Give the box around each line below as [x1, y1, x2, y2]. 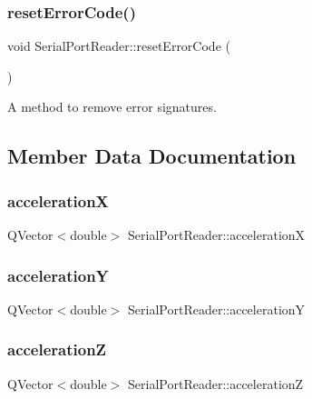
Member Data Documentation [7, 142, 297, 170]
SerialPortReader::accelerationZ [128, 374, 304, 393]
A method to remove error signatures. [7, 97, 217, 116]
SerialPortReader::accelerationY [128, 299, 306, 318]
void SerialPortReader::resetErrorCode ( [7, 36, 230, 55]
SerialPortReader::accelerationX [128, 225, 306, 244]
